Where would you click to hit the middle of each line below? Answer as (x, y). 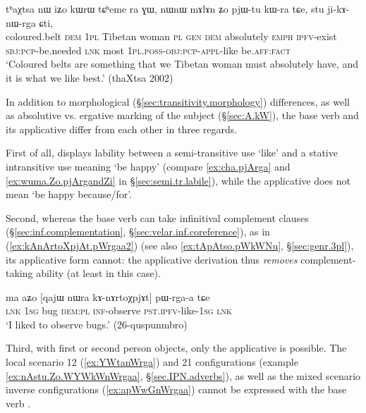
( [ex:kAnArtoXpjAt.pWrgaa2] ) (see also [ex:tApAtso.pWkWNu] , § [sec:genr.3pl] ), (180, 245)
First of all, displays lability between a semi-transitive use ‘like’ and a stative (172, 153)
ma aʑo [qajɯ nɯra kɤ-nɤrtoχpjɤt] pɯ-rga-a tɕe (108, 296)
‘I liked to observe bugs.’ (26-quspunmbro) (97, 324)
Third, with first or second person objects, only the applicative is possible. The (176, 348)
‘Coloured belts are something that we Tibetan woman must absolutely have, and (182, 64)
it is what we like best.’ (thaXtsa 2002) (90, 77)
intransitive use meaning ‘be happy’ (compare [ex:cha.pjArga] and (148, 166)
